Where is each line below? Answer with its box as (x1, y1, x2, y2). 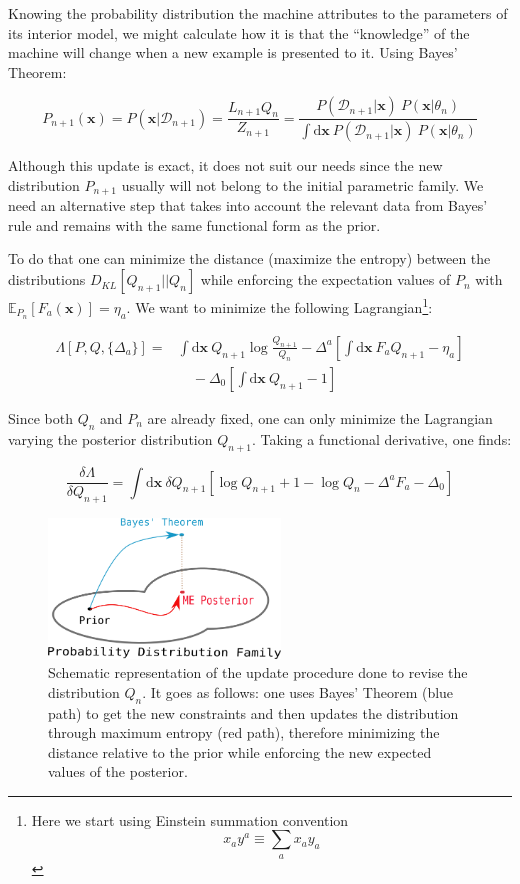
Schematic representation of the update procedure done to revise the (48, 662, 468, 683)
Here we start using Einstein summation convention (31, 809, 349, 830)
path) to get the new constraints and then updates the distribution (48, 702, 459, 723)
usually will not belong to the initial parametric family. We (121, 174, 484, 195)
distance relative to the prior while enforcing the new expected (48, 741, 432, 762)
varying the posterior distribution (8, 428, 213, 449)
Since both (8, 407, 73, 428)
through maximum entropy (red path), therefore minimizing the (48, 722, 440, 743)
